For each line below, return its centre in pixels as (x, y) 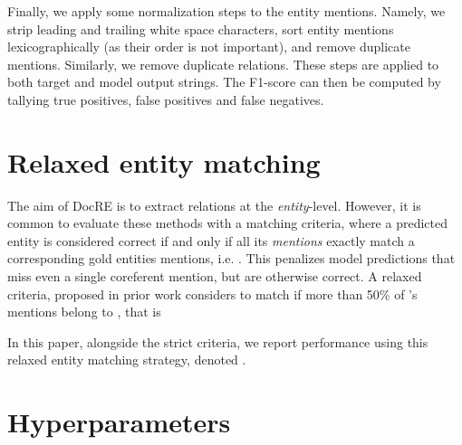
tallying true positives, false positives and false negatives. (166, 99)
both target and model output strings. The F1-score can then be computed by (224, 82)
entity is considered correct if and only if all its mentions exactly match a (211, 240)
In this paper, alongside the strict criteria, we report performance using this (218, 341)
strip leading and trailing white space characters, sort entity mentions (201, 28)
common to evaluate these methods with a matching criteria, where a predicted (227, 223)
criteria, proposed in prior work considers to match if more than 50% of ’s (212, 294)
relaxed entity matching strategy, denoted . (127, 360)
